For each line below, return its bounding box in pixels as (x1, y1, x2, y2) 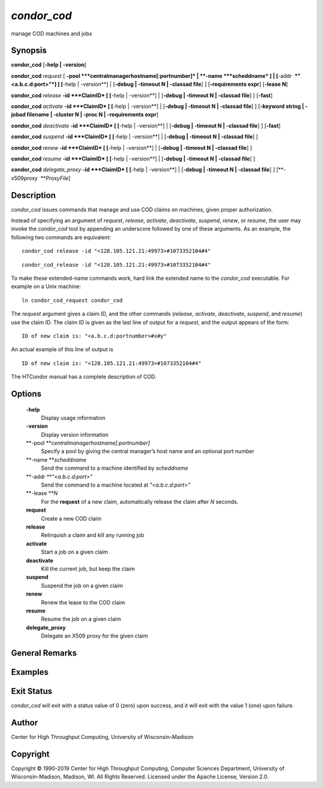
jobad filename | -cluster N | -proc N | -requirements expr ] (11, 111, 159, 118)
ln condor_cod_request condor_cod (22, 297, 123, 304)
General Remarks (11, 648, 77, 658)
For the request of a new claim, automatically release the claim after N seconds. (41, 498, 239, 505)
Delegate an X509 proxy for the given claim (41, 632, 148, 639)
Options (11, 388, 42, 398)
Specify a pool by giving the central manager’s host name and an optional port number (41, 448, 254, 455)
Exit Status (11, 686, 53, 696)
